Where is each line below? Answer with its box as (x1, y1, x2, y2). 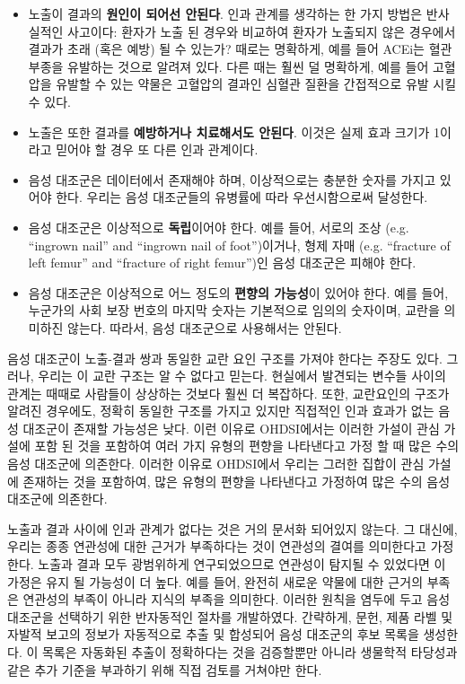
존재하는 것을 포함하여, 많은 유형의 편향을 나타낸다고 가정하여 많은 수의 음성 (22, 471, 451, 490)
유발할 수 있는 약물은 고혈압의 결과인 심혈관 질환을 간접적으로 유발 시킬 (56, 75, 457, 93)
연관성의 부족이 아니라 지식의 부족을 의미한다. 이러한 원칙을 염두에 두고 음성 (22, 590, 451, 609)
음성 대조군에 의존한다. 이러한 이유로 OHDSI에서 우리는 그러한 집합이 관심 (7, 454, 425, 473)
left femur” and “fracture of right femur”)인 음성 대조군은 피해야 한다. (28, 253, 417, 272)
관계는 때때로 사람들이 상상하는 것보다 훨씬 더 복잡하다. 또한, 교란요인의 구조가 (7, 383, 450, 402)
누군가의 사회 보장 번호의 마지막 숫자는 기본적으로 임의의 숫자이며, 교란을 (28, 301, 440, 320)
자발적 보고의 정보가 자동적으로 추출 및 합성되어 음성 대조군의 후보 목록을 (7, 625, 419, 644)
